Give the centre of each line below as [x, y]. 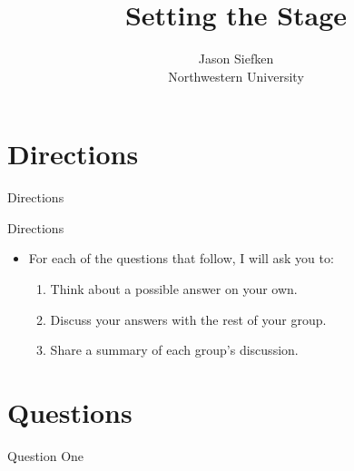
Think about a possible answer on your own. [174, 289]
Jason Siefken [236, 59]
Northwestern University [236, 76]
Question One [46, 455]
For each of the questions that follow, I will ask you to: [181, 258]
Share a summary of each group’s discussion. [174, 350]
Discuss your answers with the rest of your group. [188, 319]
